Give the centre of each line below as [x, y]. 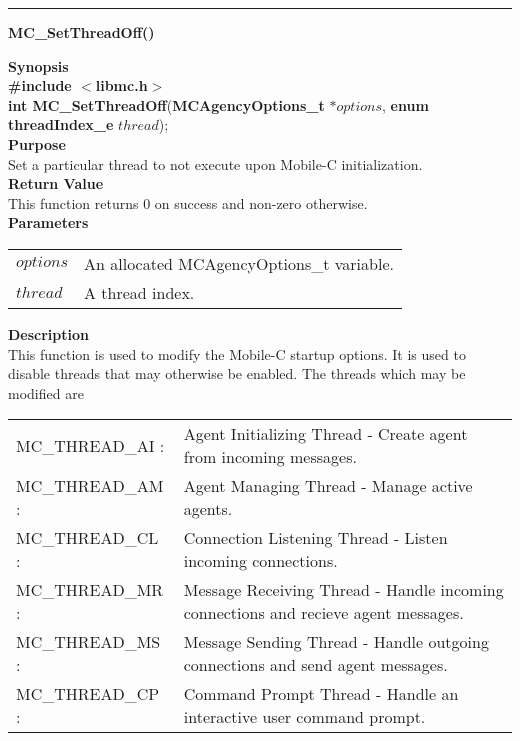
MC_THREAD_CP [88, 694]
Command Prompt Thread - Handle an [321, 694]
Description [49, 333]
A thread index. [139, 292]
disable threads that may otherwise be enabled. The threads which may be [237, 373]
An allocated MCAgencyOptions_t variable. [239, 263]
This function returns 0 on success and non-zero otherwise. [188, 202]
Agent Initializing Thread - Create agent [325, 434]
